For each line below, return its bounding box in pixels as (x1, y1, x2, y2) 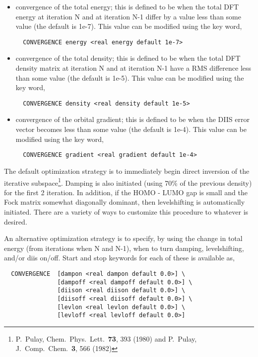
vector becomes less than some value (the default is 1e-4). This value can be (15, 124, 247, 134)
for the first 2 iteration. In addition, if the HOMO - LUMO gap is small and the (4, 187, 248, 197)
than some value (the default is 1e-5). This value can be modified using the (15, 72, 244, 83)
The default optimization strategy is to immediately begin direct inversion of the (4, 165, 250, 176)
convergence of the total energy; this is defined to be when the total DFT (15, 1, 239, 11)
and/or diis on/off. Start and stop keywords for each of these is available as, (4, 252, 235, 263)
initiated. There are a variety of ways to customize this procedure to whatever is (4, 206, 249, 217)
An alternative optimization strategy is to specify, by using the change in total (4, 233, 243, 243)
